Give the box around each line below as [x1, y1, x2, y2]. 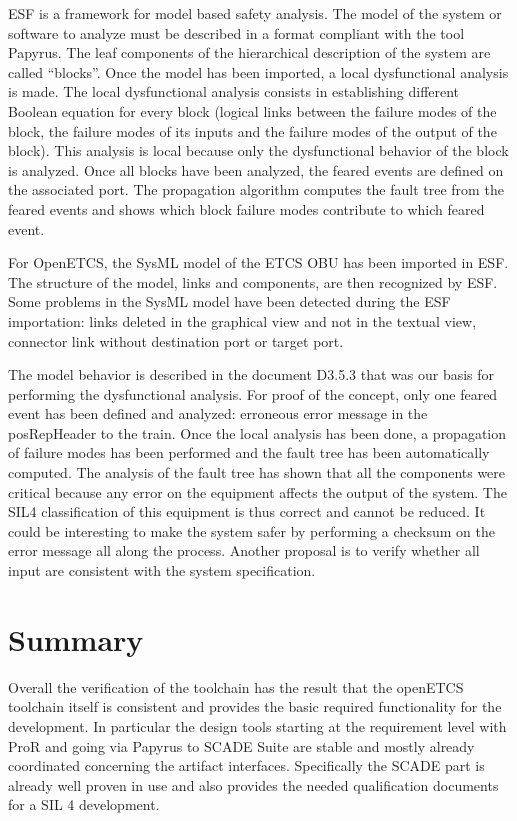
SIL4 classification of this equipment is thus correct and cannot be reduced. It [8, 501, 486, 522]
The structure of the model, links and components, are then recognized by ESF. [8, 271, 498, 292]
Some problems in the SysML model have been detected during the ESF [8, 291, 451, 312]
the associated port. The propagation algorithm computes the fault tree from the [8, 179, 504, 200]
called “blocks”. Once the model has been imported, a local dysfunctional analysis [8, 61, 509, 82]
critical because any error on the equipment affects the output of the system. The [8, 481, 507, 502]
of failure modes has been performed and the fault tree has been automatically [8, 442, 490, 463]
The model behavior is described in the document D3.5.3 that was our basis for [8, 364, 495, 385]
